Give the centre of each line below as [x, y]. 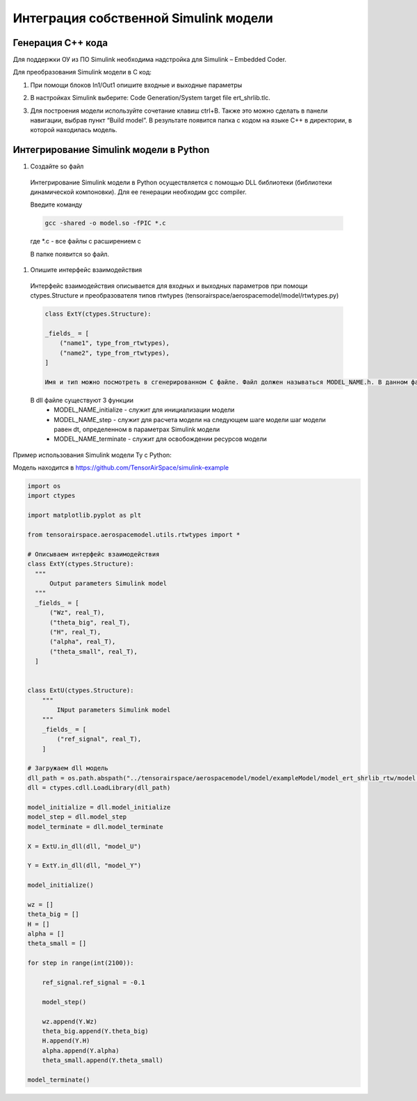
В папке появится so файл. [70, 254]
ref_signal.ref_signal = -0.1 [93, 982]
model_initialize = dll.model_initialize [99, 807]
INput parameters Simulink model [114, 710]
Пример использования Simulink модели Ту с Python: [92, 455]
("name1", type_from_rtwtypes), [115, 343]
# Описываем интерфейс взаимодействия [93, 554]
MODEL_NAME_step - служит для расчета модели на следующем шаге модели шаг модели [190, 419]
